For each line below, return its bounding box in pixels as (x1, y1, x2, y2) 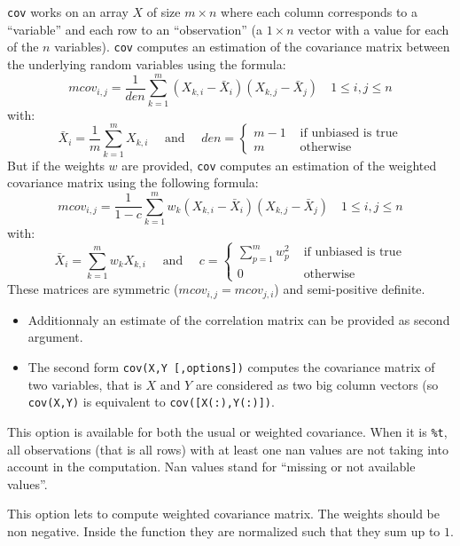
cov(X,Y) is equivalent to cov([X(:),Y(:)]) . (27, 392, 275, 411)
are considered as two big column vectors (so (195, 375, 439, 393)
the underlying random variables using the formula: (7, 54, 286, 73)
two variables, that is (27, 375, 142, 393)
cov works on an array (7, 3, 129, 20)
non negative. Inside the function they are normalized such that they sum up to (7, 521, 441, 540)
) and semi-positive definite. (274, 280, 425, 298)
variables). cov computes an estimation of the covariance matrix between (54, 37, 450, 56)
